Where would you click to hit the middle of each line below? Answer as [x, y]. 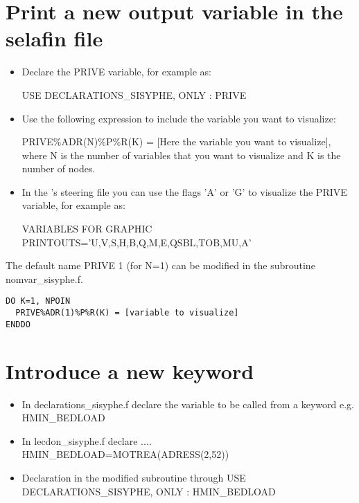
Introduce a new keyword [130, 371]
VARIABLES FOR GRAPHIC [87, 229]
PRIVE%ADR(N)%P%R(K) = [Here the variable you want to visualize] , [176, 141]
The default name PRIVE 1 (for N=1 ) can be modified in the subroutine [160, 265]
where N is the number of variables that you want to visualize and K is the [181, 155]
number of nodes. [59, 168]
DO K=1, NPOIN [38, 301]
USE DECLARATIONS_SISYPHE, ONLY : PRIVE [134, 94]
